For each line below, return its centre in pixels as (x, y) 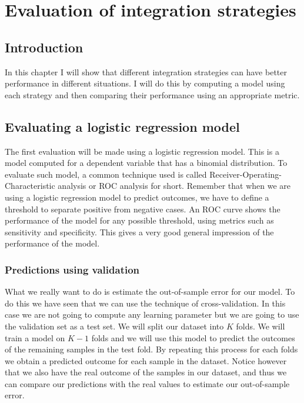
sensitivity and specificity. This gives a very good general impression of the (139, 232)
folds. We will (260, 326)
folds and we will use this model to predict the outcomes (193, 337)
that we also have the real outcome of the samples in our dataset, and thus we (146, 372)
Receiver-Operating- (246, 174)
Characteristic (30, 186)
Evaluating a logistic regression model (122, 126)
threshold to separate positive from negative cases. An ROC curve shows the (143, 209)
